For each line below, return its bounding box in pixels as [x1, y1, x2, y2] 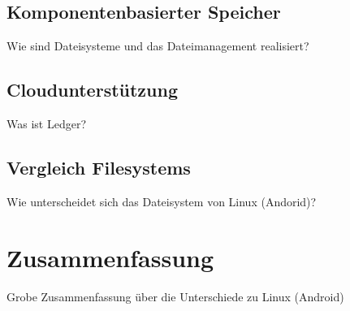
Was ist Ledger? [6, 115, 86, 132]
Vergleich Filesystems [6, 154, 191, 179]
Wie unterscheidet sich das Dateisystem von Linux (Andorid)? [6, 192, 317, 209]
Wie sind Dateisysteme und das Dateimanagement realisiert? [6, 37, 309, 54]
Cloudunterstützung [6, 77, 179, 102]
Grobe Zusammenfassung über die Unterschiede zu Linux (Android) [6, 287, 344, 305]
